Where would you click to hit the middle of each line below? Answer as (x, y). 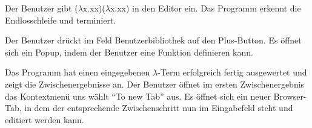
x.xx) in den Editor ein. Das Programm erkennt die (205, 8)
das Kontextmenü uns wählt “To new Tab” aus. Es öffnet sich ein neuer (138, 96)
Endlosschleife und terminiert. (61, 20)
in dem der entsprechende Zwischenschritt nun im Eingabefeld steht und (159, 108)
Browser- (290, 96)
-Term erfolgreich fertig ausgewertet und (232, 72)
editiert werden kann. (45, 119)
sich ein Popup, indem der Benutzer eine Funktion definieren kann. (129, 52)
